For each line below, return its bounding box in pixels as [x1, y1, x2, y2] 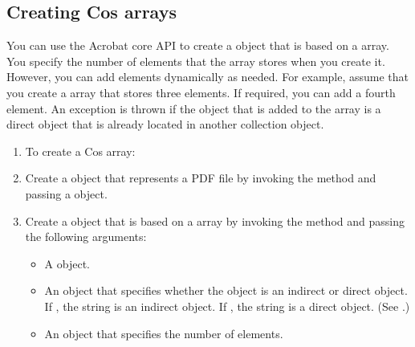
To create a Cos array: [25, 142, 136, 159]
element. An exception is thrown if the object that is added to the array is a [6, 100, 381, 116]
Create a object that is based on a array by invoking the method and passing [25, 212, 405, 229]
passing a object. [25, 185, 108, 202]
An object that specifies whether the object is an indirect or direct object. [44, 282, 408, 299]
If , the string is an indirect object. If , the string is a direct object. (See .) [44, 297, 410, 314]
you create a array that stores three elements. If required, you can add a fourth [6, 84, 396, 100]
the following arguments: [25, 228, 147, 245]
